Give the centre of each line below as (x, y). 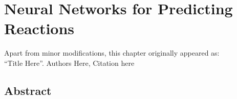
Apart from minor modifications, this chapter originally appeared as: (112, 53)
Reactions (39, 28)
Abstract (28, 90)
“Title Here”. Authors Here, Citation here (69, 63)
